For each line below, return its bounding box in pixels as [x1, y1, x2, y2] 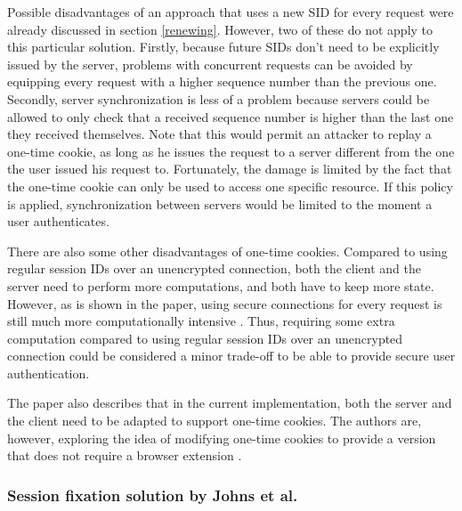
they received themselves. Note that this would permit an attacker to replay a [7, 125, 432, 143]
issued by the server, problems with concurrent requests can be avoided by [7, 54, 413, 73]
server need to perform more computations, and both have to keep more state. [7, 276, 434, 295]
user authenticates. [7, 212, 109, 231]
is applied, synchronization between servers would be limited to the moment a [7, 194, 433, 213]
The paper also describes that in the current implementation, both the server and [7, 393, 452, 412]
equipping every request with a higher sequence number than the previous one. [7, 72, 437, 91]
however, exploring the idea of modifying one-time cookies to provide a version [7, 428, 436, 447]
